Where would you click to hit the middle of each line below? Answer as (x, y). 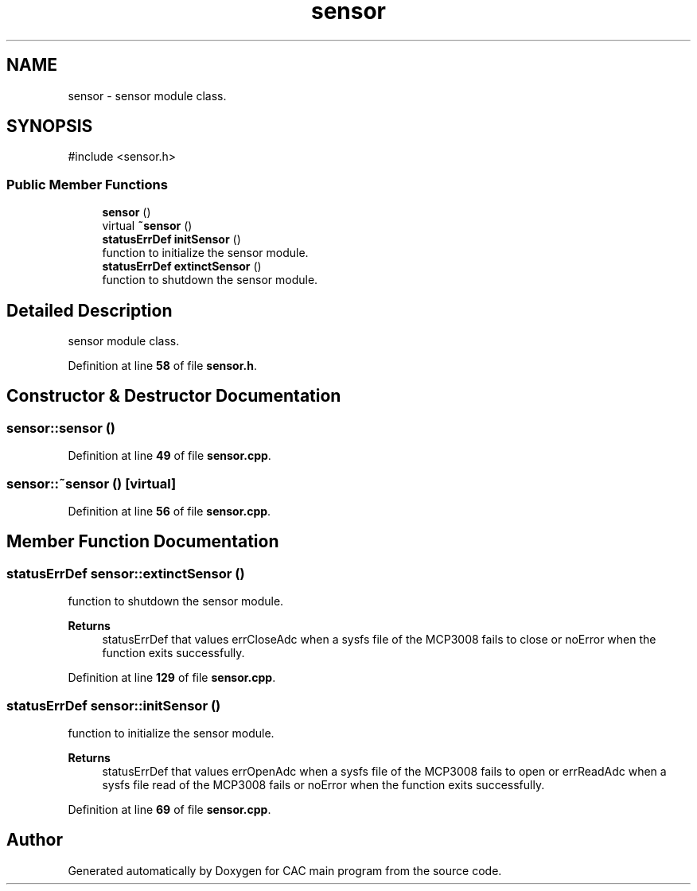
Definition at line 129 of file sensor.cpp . (172, 678)
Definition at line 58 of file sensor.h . (162, 366)
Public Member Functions (87, 184)
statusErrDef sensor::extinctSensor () (126, 573)
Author (35, 840)
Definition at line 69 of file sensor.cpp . (169, 809)
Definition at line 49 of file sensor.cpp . (169, 456)
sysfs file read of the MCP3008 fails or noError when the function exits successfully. (323, 784)
